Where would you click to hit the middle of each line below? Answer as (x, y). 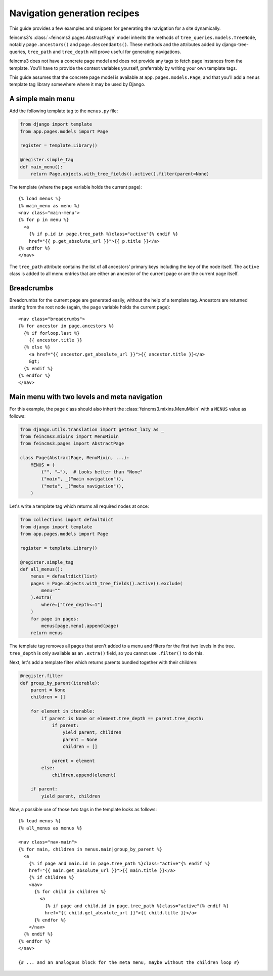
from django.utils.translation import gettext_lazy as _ (92, 429)
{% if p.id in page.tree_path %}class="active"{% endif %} (103, 234)
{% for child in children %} (70, 892)
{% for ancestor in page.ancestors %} (66, 326)
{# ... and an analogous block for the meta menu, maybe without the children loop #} (129, 962)
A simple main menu (42, 99)
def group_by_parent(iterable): (60, 683)
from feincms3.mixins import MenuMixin (69, 437)
